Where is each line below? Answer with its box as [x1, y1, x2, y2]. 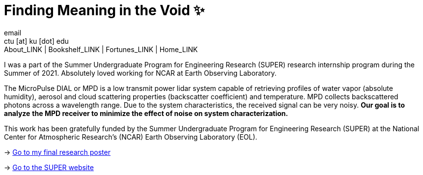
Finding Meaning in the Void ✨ [4, 2, 205, 19]
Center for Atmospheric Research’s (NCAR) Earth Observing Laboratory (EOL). [4, 132, 257, 141]
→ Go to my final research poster [4, 147, 111, 156]
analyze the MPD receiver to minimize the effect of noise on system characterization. [4, 109, 288, 117]
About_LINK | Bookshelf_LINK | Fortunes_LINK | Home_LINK [4, 45, 198, 54]
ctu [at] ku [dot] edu [4, 36, 69, 45]
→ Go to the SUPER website [4, 163, 94, 172]
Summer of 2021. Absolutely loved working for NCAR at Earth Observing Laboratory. [4, 68, 277, 77]
